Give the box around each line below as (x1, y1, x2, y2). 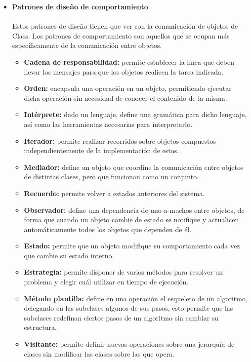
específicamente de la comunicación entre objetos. (12, 40, 162, 50)
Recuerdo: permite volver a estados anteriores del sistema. (24, 188, 205, 198)
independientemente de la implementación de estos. (24, 145, 179, 156)
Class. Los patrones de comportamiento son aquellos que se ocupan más (12, 30, 230, 40)
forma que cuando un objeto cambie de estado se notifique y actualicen (24, 214, 239, 225)
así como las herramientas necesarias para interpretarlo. (24, 119, 193, 129)
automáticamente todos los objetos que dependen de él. (24, 224, 192, 234)
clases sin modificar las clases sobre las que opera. (24, 348, 174, 359)
